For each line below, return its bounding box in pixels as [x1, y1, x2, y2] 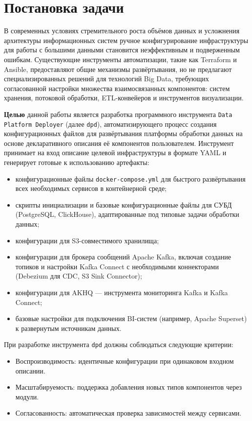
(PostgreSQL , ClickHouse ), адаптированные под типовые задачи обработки [15, 209, 239, 219]
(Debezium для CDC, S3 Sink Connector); [15, 271, 142, 281]
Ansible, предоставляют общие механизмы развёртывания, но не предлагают [4, 64, 232, 74]
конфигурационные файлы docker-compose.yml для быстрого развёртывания [15, 173, 246, 184]
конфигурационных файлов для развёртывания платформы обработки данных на [4, 128, 243, 139]
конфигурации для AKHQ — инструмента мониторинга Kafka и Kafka [15, 287, 228, 297]
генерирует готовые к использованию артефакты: [4, 157, 149, 167]
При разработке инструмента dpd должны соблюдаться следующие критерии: [4, 339, 233, 350]
